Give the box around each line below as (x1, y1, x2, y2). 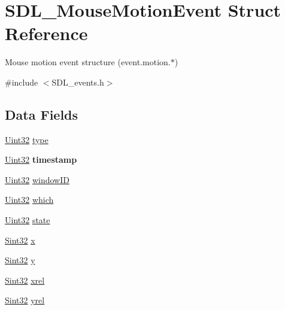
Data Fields (5, 105, 78, 123)
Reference (5, 21, 88, 45)
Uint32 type (5, 133, 48, 145)
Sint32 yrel (5, 294, 45, 306)
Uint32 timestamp (5, 153, 77, 166)
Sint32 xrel (5, 273, 45, 286)
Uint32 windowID (5, 173, 69, 186)
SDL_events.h (51, 75, 104, 88)
